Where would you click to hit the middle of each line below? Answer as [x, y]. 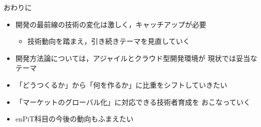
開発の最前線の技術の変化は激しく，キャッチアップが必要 [111, 24]
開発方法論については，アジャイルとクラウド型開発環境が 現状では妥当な [136, 58]
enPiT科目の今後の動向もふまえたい [74, 119]
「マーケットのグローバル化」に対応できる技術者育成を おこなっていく [133, 102]
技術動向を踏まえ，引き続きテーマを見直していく [109, 41]
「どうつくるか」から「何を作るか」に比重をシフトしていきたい [121, 84]
